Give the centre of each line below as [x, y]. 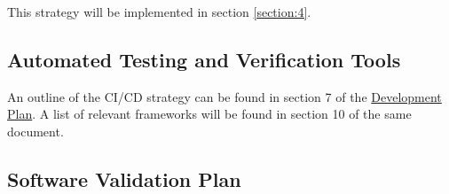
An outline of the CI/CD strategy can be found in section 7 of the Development [224, 96]
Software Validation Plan [124, 178]
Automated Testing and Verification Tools [204, 59]
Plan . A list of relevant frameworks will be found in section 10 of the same [209, 114]
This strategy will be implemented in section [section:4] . [159, 12]
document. [35, 131]
